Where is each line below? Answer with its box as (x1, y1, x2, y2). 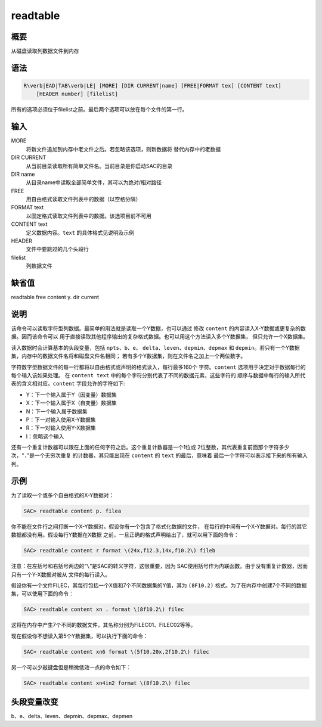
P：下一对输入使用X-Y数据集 (26, 416, 96, 423)
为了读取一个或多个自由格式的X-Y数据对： (11, 492, 114, 499)
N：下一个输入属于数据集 (26, 408, 88, 415)
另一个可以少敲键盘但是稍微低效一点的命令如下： (11, 663, 131, 670)
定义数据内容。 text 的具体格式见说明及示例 (26, 229, 134, 236)
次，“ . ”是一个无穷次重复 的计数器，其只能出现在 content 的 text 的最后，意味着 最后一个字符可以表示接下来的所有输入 (11, 452, 308, 459)
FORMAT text (11, 204, 44, 211)
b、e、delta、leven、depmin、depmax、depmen (11, 713, 133, 720)
